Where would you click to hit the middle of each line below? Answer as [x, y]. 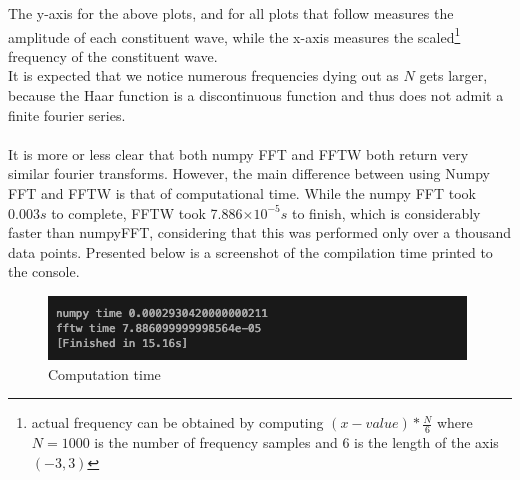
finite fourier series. [67, 114]
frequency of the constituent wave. [113, 55]
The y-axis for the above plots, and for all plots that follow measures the [231, 13]
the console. [44, 271]
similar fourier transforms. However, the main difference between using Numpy [249, 173]
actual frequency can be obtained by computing [177, 422]
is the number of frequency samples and [216, 441]
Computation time [104, 373]
